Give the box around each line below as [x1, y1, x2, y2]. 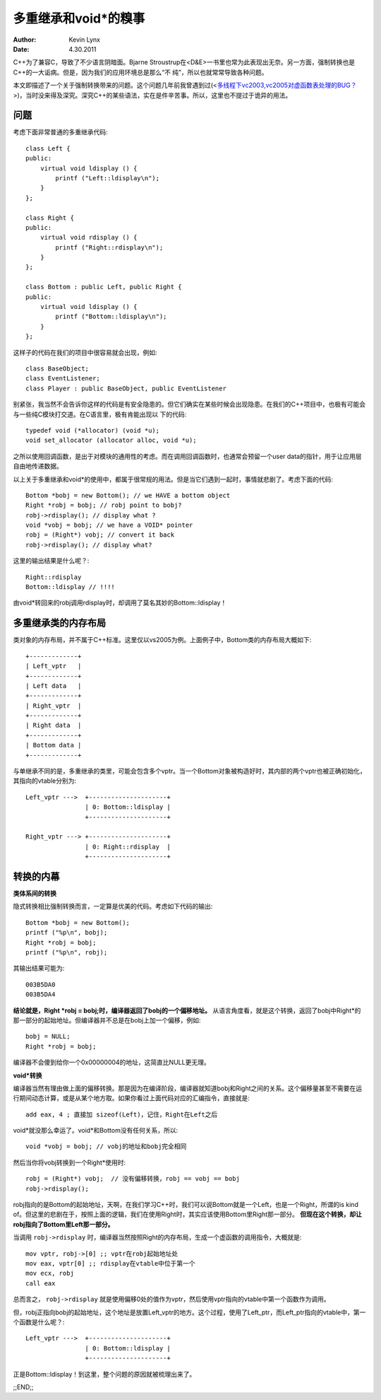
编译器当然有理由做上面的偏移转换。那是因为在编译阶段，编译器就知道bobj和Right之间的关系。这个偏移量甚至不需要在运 [13, 1084, 363, 1092]
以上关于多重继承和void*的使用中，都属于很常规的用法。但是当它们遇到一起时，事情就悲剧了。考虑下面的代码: [13, 474, 333, 484]
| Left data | [25, 682, 82, 689]
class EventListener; [25, 375, 100, 383]
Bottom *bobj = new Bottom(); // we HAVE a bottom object [25, 491, 231, 499]
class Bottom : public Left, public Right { [25, 283, 183, 291]
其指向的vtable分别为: [13, 776, 77, 785]
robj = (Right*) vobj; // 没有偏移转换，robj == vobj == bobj [25, 1174, 240, 1183]
